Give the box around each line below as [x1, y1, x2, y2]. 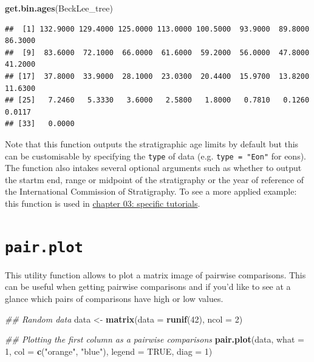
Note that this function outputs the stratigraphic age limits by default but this [5, 137, 299, 150]
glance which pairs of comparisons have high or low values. [5, 292, 224, 304]
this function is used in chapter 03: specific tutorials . [5, 196, 200, 209]
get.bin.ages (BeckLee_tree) [5, 2, 113, 14]
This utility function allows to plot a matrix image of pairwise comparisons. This [5, 268, 306, 281]
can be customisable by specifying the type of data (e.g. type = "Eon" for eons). [5, 149, 306, 162]
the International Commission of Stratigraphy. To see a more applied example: [5, 185, 297, 198]
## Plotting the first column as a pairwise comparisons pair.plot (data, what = [5, 333, 304, 346]
